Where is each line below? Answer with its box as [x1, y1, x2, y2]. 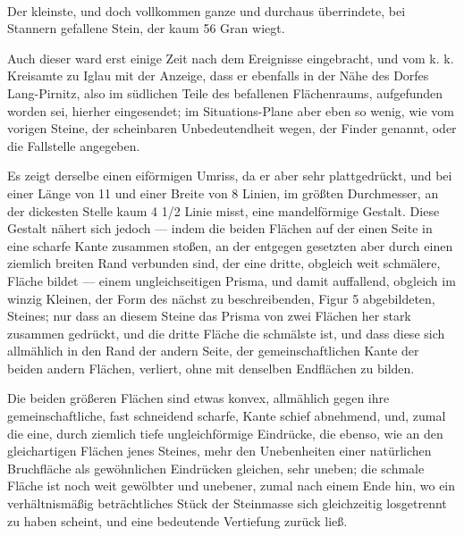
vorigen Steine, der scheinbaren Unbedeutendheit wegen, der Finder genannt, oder [7, 119, 457, 138]
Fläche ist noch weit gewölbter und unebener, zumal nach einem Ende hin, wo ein [7, 476, 456, 495]
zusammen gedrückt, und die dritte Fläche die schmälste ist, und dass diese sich [7, 323, 445, 342]
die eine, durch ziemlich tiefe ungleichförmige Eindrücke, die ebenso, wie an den [7, 423, 443, 442]
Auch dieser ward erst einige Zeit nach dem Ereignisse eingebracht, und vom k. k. [7, 48, 454, 67]
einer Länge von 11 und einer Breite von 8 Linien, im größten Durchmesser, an [7, 183, 439, 202]
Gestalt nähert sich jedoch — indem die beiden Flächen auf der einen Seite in [7, 219, 433, 238]
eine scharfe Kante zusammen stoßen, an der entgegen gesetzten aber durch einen [7, 236, 453, 255]
